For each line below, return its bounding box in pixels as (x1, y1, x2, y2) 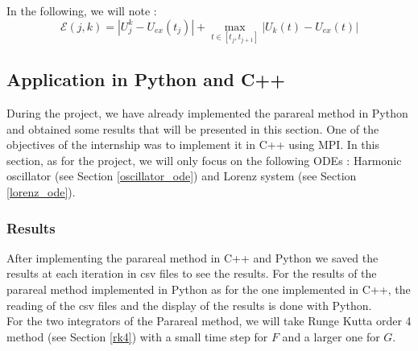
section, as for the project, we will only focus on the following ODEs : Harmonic (6, 151, 402, 168)
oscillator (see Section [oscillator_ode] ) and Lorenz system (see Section (6, 167, 357, 184)
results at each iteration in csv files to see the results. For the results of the (6, 265, 377, 282)
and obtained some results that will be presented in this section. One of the (6, 120, 379, 137)
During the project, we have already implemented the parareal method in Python (6, 105, 408, 122)
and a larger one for (282, 328, 380, 345)
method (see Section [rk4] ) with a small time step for (6, 328, 268, 345)
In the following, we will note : (6, 2, 157, 19)
